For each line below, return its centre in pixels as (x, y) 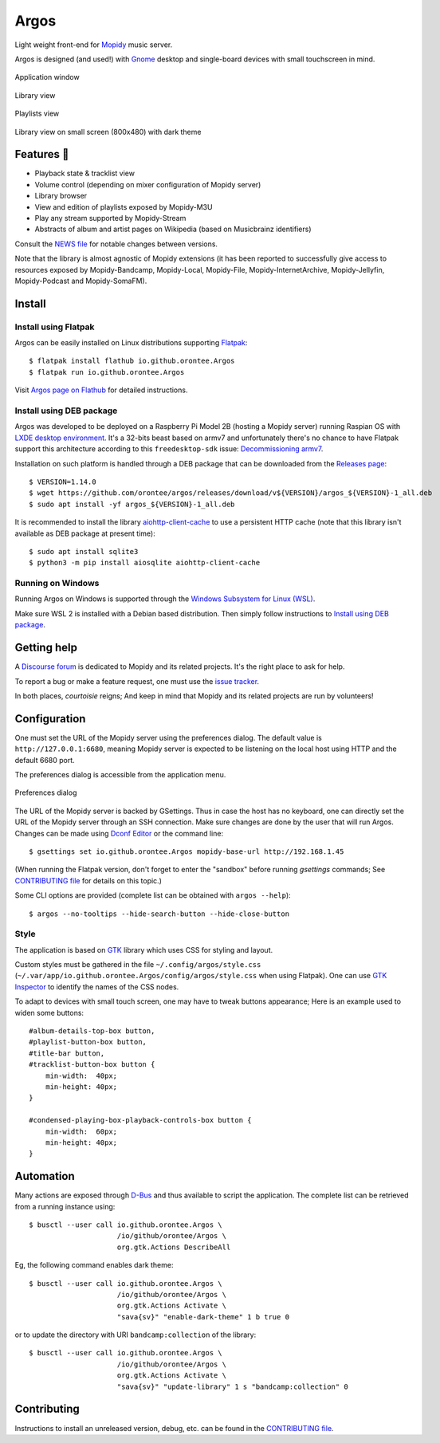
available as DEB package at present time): (85, 533)
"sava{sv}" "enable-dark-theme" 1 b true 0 (203, 1317)
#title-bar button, (67, 1053)
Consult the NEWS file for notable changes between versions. (116, 244)
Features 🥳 (42, 154)
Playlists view (37, 114)
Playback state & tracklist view (85, 173)
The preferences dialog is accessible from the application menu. (120, 774)
